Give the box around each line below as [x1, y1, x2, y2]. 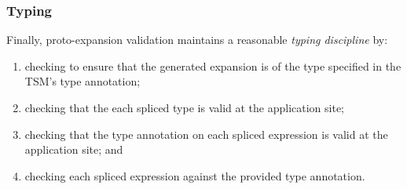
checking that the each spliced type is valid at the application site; [24, 100, 345, 115]
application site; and [24, 141, 123, 158]
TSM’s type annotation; [24, 73, 141, 89]
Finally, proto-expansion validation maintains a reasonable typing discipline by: [6, 31, 388, 48]
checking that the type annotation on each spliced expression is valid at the [24, 125, 388, 142]
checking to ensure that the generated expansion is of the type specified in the [24, 57, 401, 74]
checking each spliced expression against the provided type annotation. [24, 167, 365, 184]
